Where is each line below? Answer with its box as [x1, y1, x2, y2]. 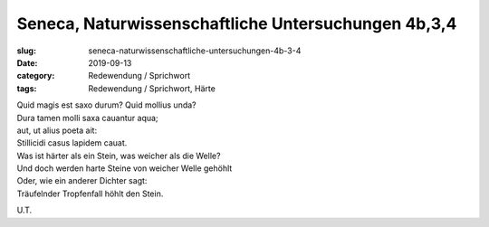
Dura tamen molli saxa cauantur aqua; [16, 112, 158, 123]
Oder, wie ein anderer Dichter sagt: [16, 175, 148, 186]
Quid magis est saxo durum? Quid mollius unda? [16, 99, 197, 110]
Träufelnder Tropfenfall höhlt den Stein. [16, 188, 164, 199]
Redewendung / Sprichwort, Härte [88, 82, 216, 94]
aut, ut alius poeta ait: [16, 125, 98, 136]
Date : [16, 57, 38, 68]
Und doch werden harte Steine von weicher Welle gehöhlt [16, 163, 233, 174]
